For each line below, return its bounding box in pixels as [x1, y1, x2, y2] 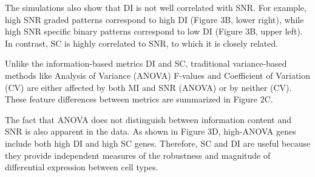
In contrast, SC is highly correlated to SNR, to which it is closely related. [5, 36, 279, 49]
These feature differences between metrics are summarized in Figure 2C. [5, 93, 273, 105]
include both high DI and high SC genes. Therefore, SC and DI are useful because [5, 136, 311, 149]
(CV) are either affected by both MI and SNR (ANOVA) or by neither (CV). [5, 81, 292, 93]
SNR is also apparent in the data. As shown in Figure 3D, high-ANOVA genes [5, 125, 296, 138]
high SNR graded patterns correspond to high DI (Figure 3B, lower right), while [5, 13, 304, 25]
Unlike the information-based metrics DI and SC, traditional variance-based [5, 57, 287, 70]
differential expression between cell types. [5, 161, 158, 173]
